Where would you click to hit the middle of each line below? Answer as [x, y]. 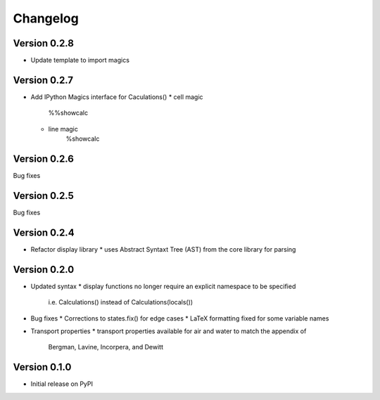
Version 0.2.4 [44, 232]
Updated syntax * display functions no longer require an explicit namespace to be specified [163, 286]
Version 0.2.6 [43, 159]
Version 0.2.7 [43, 80]
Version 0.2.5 [43, 196]
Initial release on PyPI [62, 384]
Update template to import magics [80, 60]
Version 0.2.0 [44, 270]
